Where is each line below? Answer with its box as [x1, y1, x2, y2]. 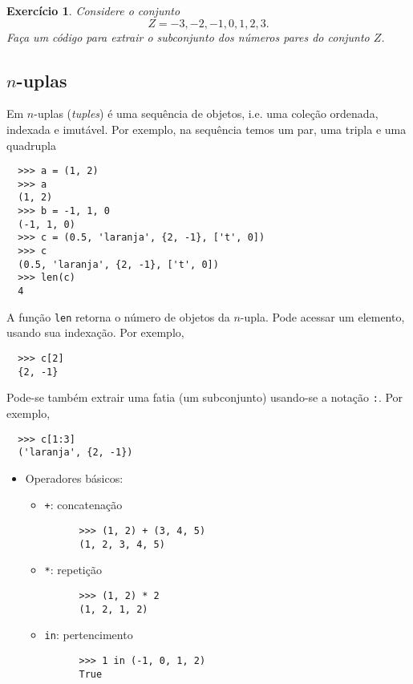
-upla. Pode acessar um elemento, [240, 308, 405, 325]
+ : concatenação [44, 496, 123, 513]
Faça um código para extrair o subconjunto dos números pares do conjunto [6, 28, 370, 45]
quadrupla [6, 136, 56, 153]
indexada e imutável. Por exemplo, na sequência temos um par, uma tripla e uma [6, 120, 407, 137]
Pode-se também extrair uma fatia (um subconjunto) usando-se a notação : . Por [6, 389, 403, 406]
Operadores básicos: [25, 469, 123, 486]
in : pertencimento [44, 626, 133, 643]
